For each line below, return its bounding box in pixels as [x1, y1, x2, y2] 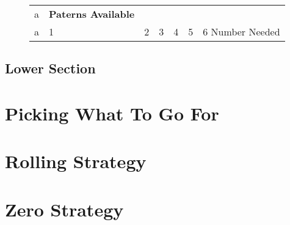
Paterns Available [49, 7, 135, 21]
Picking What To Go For [5, 100, 219, 125]
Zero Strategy [5, 196, 124, 221]
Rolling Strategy [5, 149, 147, 174]
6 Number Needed [203, 24, 280, 39]
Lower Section [5, 59, 96, 78]
